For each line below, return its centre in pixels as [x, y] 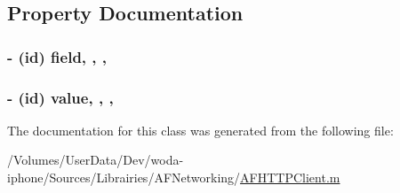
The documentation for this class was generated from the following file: [200, 130]
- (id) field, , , [57, 56]
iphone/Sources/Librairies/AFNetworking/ [124, 178]
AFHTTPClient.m [290, 178]
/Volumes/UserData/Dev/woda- [96, 160]
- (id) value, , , [60, 97]
